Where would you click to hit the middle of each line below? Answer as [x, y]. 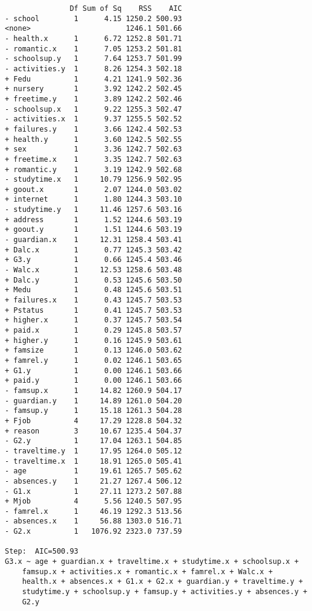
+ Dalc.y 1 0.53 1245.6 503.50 [94, 280]
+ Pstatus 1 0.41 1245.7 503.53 [94, 310]
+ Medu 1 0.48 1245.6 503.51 [94, 290]
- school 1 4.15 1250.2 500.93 [94, 18]
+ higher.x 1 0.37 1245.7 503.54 [94, 320]
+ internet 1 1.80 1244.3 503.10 [94, 200]
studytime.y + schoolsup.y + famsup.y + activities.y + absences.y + [165, 592]
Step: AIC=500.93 [42, 552]
